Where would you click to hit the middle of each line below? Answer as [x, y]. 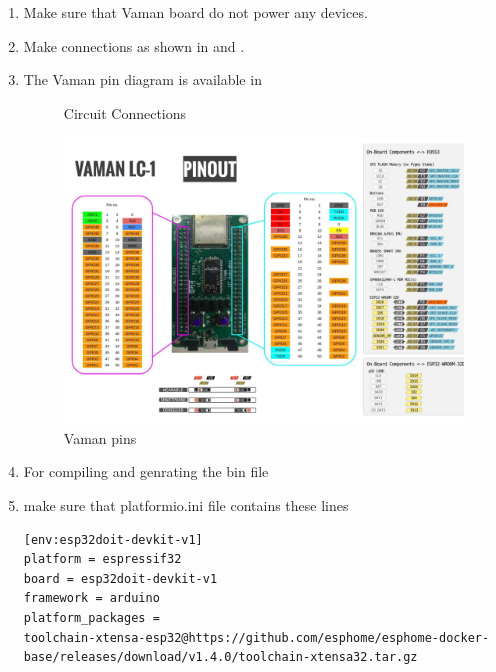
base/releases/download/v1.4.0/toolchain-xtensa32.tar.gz [220, 657]
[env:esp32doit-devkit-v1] [113, 539]
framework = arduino [91, 598]
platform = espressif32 [102, 559]
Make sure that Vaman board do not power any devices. [195, 12]
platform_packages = [91, 617]
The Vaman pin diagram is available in [142, 79]
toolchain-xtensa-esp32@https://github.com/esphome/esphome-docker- [256, 637]
